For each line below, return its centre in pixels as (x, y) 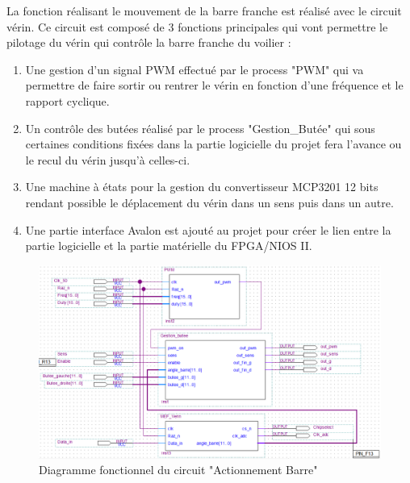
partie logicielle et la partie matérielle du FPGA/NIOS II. (169, 246)
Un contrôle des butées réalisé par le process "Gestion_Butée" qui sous (200, 128)
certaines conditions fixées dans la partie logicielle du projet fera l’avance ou (213, 144)
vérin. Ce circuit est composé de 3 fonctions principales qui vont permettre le (197, 26)
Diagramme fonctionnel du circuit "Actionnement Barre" (178, 470)
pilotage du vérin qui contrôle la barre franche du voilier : (149, 42)
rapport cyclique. (67, 100)
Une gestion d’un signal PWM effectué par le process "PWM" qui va (195, 69)
